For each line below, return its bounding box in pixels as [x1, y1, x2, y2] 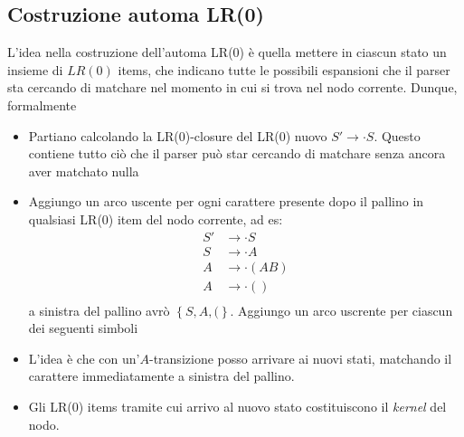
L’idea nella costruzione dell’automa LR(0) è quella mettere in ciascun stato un [7, 43, 447, 62]
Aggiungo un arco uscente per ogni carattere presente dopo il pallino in [28, 192, 424, 211]
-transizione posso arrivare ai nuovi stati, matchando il [148, 348, 452, 367]
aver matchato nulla [28, 161, 139, 180]
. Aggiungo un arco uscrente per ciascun [230, 300, 453, 319]
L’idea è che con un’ [28, 348, 140, 367]
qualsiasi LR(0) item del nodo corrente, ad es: [28, 209, 283, 228]
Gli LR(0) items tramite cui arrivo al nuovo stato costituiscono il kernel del [28, 397, 447, 416]
